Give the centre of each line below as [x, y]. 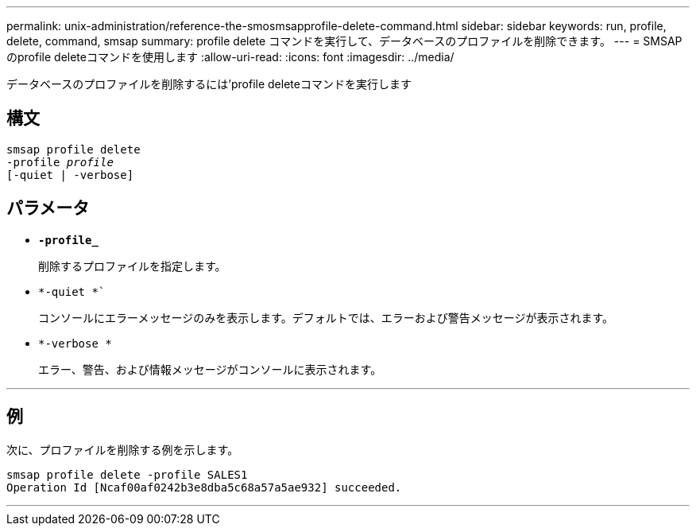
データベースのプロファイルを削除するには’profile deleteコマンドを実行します [209, 84]
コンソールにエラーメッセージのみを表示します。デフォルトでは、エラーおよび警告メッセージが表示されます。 [326, 317]
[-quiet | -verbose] [70, 175]
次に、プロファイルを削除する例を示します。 [123, 449]
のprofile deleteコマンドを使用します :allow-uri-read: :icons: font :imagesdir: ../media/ [230, 57]
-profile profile [60, 162]
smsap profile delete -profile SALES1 [127, 474]
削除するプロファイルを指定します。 [132, 266]
